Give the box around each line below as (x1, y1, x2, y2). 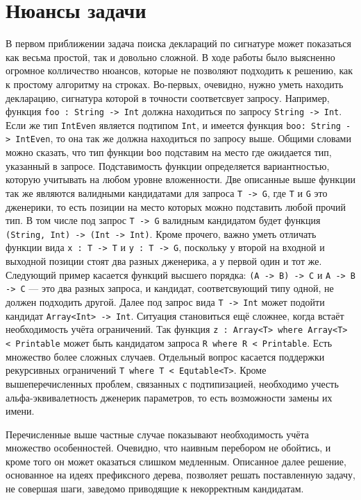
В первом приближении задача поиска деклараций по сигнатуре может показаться (6, 36, 351, 51)
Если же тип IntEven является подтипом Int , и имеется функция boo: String (6, 117, 341, 132)
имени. (6, 404, 35, 418)
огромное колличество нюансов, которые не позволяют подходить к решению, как (6, 63, 353, 78)
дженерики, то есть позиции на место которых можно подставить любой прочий (6, 199, 346, 214)
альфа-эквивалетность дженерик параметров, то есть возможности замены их (6, 390, 333, 404)
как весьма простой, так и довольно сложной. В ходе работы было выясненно (6, 49, 335, 64)
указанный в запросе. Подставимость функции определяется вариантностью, (6, 158, 330, 173)
